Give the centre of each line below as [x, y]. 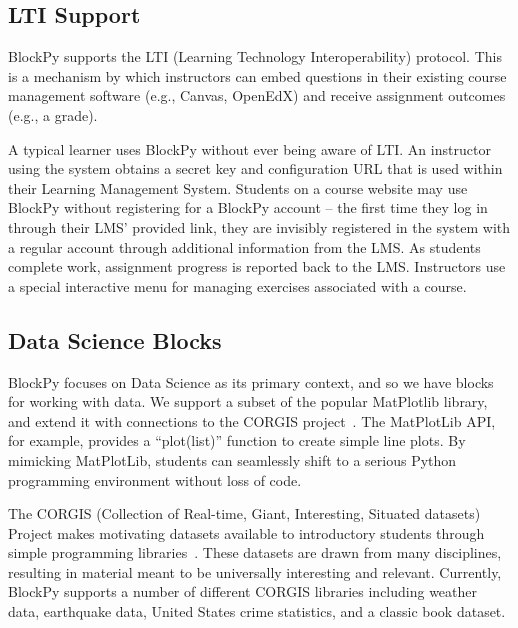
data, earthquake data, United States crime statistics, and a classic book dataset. [257, 611]
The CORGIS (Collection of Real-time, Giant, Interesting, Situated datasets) [244, 513]
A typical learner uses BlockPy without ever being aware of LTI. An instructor [249, 148]
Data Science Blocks [115, 339]
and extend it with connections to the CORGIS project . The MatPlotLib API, [252, 420]
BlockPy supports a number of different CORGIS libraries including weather [243, 591]
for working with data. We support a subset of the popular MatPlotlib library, [248, 401]
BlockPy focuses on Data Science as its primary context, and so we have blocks [251, 381]
